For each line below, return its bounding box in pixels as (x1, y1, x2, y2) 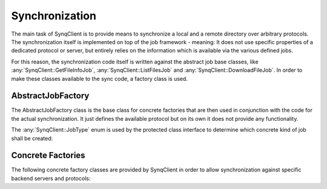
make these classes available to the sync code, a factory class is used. (11, 75, 188, 82)
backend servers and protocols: (11, 175, 91, 182)
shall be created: (11, 135, 53, 142)
